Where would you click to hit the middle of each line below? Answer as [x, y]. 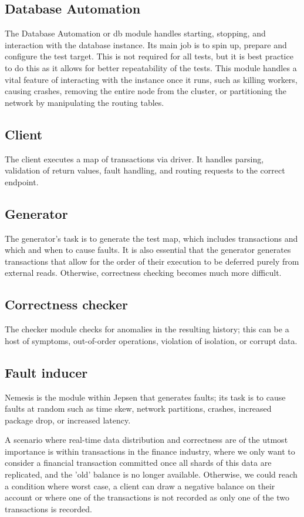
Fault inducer [46, 372]
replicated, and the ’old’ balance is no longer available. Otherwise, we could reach [151, 474]
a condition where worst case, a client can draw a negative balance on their [140, 486]
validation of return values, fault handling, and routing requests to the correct [145, 170]
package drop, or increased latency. [68, 420]
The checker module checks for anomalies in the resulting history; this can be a [147, 329]
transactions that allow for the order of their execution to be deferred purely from [152, 261]
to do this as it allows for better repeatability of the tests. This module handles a [151, 67]
